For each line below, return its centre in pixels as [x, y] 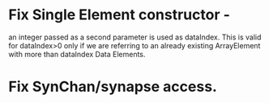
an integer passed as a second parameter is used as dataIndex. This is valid [135, 37]
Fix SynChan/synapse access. [113, 87]
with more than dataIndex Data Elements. [77, 54]
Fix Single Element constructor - [120, 15]
